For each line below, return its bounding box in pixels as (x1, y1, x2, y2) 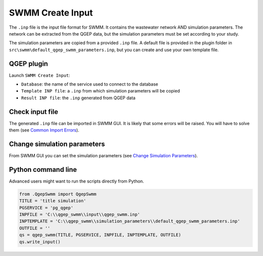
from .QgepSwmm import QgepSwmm (19, 191, 97, 197)
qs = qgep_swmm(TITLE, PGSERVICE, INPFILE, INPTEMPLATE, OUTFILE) (19, 232, 181, 238)
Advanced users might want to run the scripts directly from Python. (9, 178, 144, 184)
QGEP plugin (9, 59, 48, 68)
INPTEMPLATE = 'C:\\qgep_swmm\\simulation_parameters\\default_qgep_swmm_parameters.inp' (19, 219, 241, 224)
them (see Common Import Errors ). (9, 127, 79, 133)
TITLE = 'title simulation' (19, 198, 86, 204)
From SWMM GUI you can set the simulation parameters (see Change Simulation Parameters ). (9, 153, 198, 158)
